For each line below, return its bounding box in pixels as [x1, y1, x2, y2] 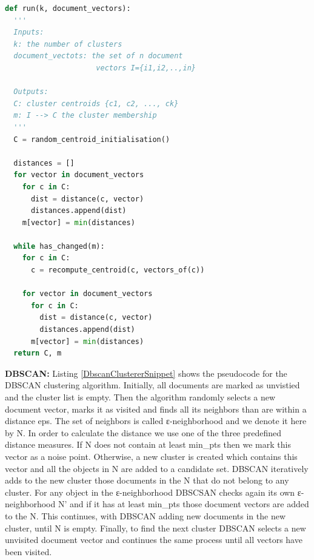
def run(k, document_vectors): [5, 4, 131, 13]
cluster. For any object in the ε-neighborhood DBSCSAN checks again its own [5, 485, 295, 498]
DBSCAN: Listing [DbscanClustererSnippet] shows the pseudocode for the [5, 366, 287, 379]
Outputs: [13, 87, 48, 96]
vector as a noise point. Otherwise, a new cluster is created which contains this [5, 450, 298, 462]
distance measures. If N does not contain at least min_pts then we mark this [5, 438, 291, 451]
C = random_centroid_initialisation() [13, 135, 170, 144]
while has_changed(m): [13, 241, 105, 251]
